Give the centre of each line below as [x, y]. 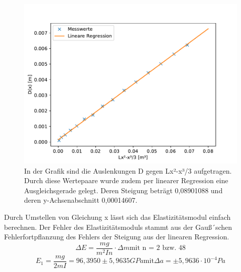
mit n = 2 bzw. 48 [157, 248]
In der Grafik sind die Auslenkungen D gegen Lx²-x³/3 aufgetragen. [128, 170]
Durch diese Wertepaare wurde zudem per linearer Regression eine [126, 180]
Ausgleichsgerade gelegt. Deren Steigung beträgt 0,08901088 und [124, 190]
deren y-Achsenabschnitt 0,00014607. [81, 200]
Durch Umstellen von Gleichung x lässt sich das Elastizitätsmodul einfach [117, 217]
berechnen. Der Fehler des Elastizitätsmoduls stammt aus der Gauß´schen [118, 227]
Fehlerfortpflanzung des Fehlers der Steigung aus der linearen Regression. [117, 237]
